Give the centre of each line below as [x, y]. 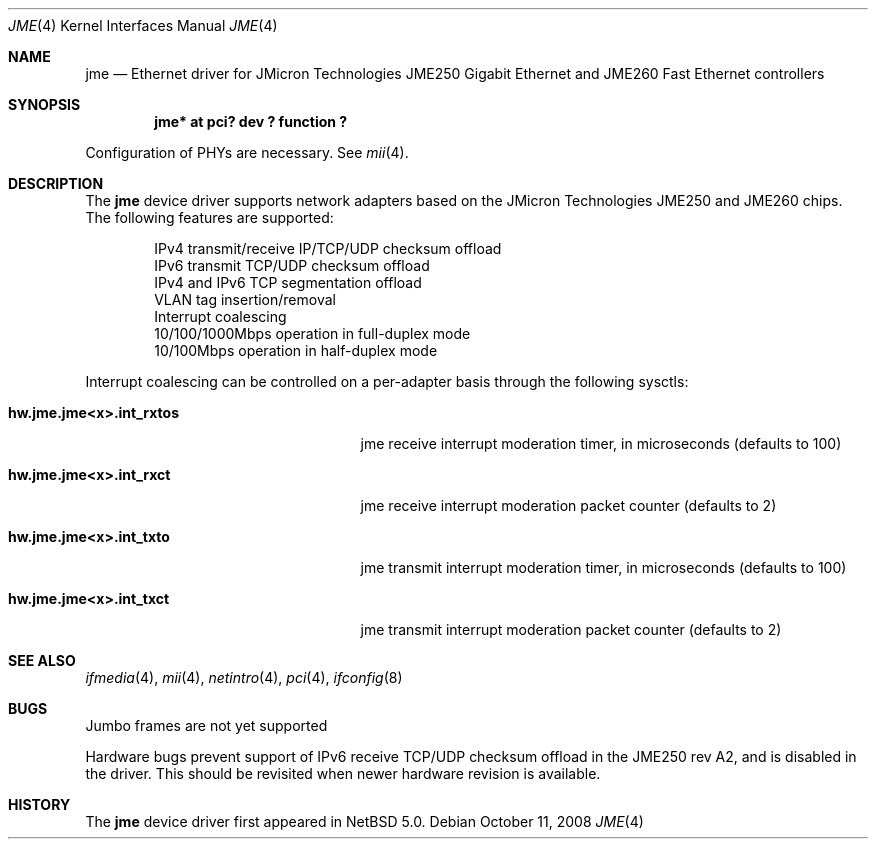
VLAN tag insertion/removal [245, 299]
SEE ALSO [42, 660]
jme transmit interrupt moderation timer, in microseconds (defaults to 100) [603, 567]
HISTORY [39, 804]
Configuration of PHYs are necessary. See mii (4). [247, 152]
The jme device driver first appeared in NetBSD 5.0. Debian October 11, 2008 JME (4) [364, 821]
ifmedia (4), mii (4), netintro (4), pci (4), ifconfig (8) [244, 677]
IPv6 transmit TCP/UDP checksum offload [292, 265]
